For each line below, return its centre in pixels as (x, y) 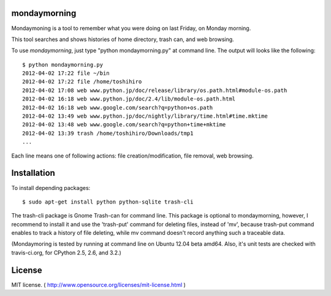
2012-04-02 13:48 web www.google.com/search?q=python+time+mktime (124, 125)
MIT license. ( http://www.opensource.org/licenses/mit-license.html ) (99, 284)
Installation (33, 173)
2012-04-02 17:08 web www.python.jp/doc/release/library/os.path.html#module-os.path (155, 90)
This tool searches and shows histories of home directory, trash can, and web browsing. (123, 39)
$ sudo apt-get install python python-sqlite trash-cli (108, 202)
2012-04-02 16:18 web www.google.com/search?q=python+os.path (118, 108)
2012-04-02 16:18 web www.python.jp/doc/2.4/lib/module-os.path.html (129, 99)
